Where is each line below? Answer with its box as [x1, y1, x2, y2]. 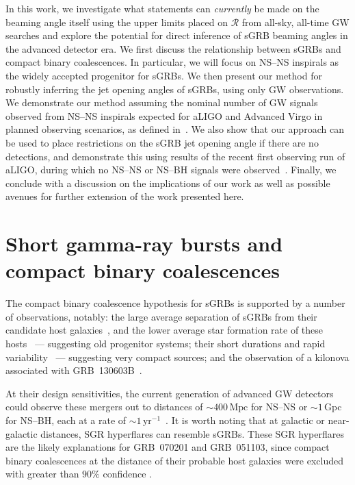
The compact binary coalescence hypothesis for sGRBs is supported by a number [5, 296, 345, 310]
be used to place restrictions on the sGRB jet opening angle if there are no [5, 135, 319, 149]
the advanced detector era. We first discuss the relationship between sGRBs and [5, 41, 341, 55]
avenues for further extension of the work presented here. [5, 189, 244, 203]
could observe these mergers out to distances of [5, 399, 203, 414]
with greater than [5, 467, 79, 481]
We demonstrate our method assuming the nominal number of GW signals [5, 95, 318, 110]
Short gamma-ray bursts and [5, 229, 283, 258]
